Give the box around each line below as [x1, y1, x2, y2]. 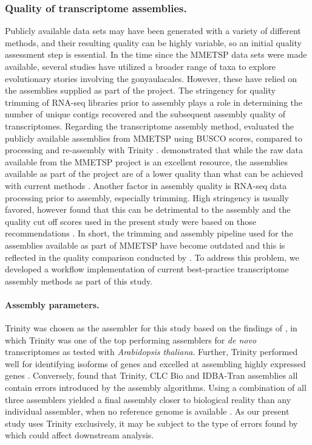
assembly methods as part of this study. [5, 274, 153, 287]
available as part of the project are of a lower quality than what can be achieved [5, 167, 304, 180]
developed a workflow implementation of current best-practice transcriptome [5, 263, 289, 275]
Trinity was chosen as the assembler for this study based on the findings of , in [5, 322, 297, 334]
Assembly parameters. [5, 298, 100, 311]
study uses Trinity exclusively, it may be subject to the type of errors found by [5, 416, 298, 429]
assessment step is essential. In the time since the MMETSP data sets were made [5, 48, 307, 61]
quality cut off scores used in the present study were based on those [5, 215, 256, 227]
